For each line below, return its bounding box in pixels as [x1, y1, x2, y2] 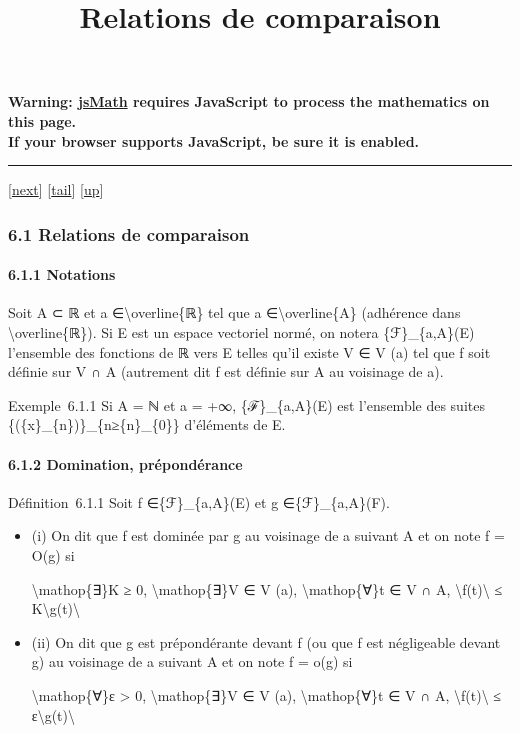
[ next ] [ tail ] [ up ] [8, 179, 104, 200]
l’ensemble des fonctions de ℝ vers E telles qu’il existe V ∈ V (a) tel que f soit [8, 341, 491, 362]
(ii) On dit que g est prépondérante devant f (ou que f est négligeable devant [31, 631, 501, 652]
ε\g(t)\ [31, 704, 76, 725]
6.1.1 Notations [8, 264, 116, 285]
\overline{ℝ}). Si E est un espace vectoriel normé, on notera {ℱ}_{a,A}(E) [8, 321, 475, 342]
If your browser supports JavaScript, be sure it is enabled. [8, 130, 420, 151]
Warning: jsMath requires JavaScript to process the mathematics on [8, 91, 490, 112]
